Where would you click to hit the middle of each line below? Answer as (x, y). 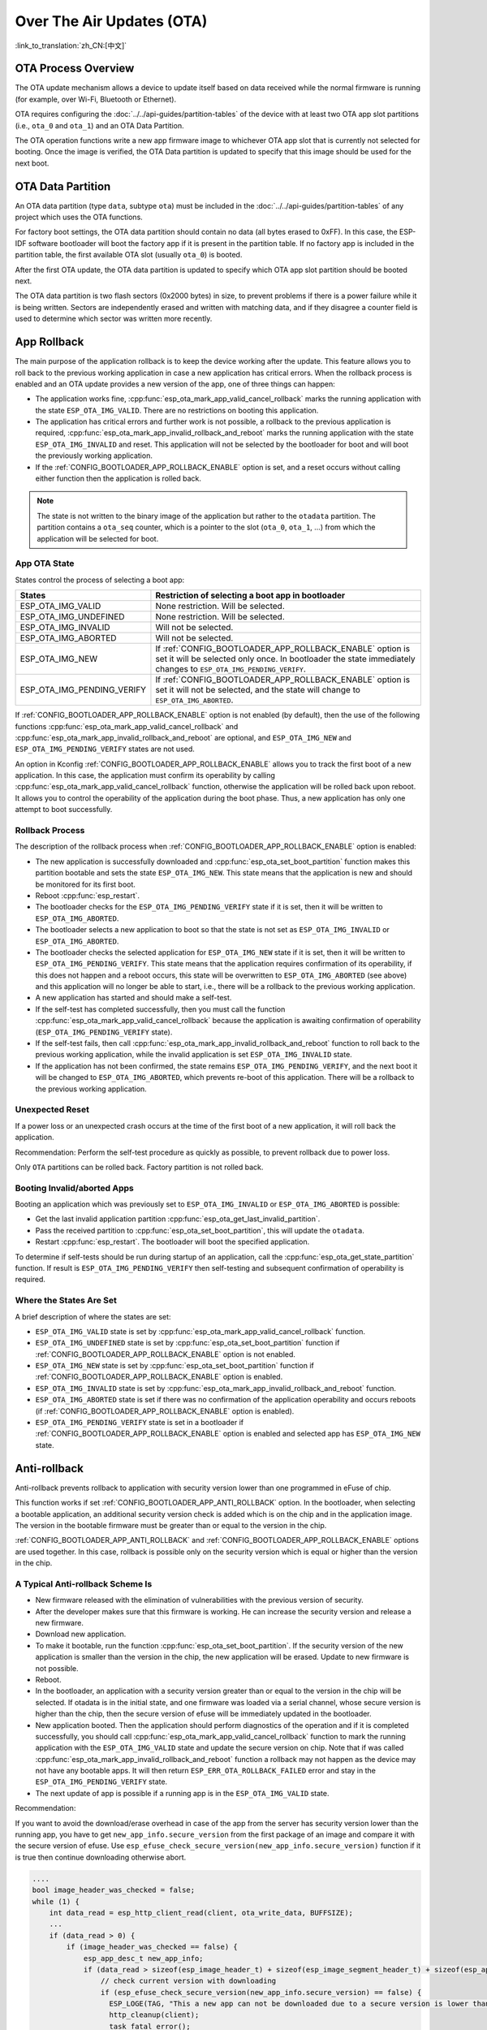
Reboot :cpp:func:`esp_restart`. (88, 895)
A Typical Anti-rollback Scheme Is (84, 1583)
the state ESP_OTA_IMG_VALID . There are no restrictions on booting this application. (177, 410)
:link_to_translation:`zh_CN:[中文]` (71, 45)
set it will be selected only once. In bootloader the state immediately (285, 659)
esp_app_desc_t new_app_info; (143, 1958)
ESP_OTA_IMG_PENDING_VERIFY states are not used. (105, 749)
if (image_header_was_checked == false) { (152, 1947)
